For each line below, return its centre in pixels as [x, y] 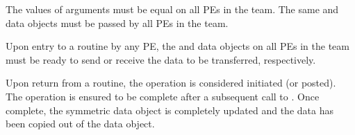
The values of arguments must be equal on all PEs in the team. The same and [172, 9]
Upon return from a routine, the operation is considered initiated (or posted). [171, 83]
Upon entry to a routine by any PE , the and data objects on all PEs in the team [177, 46]
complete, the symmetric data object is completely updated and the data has [170, 110]
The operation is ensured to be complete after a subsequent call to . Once [163, 96]
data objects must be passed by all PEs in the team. [117, 22]
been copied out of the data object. [80, 124]
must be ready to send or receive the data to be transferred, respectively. [161, 59]
